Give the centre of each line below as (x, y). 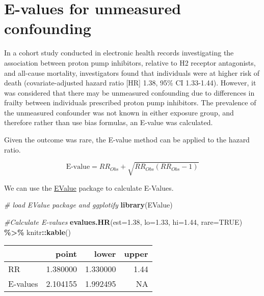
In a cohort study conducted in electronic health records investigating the (119, 53)
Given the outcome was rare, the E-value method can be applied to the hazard (127, 140)
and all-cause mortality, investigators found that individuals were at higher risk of (132, 72)
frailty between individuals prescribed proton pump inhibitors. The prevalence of (130, 102)
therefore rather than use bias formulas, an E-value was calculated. (109, 122)
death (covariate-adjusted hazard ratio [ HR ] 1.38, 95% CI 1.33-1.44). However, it (130, 83)
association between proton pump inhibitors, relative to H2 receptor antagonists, (130, 62)
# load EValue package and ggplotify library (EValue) (88, 205)
